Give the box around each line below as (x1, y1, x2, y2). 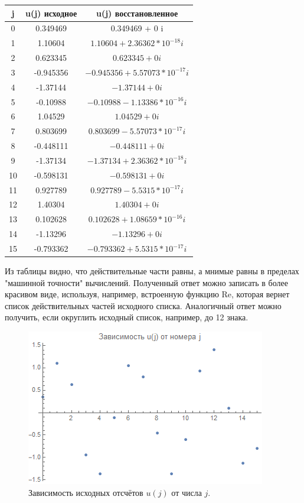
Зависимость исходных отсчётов (28, 486, 143, 498)
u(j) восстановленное (96, 7, 178, 19)
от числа (171, 486, 202, 498)
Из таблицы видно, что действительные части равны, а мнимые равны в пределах (5, 265, 299, 277)
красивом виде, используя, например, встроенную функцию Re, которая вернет (5, 288, 290, 300)
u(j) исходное (25, 7, 77, 19)
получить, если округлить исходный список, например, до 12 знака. (5, 311, 249, 323)
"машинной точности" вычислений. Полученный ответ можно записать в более (5, 276, 288, 288)
